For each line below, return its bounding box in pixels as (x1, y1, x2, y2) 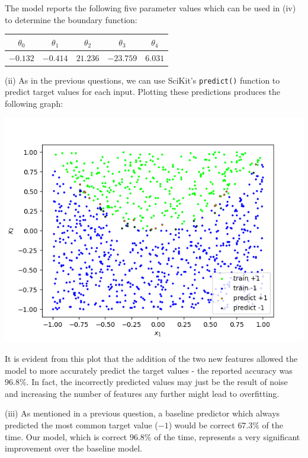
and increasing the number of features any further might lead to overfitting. (5, 387, 280, 399)
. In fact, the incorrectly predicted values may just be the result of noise (26, 376, 288, 388)
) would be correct (168, 419, 235, 431)
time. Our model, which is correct (5, 430, 127, 443)
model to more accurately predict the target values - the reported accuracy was (5, 364, 293, 376)
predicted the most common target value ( (5, 419, 158, 431)
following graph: (5, 97, 63, 109)
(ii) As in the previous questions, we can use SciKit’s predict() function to (5, 74, 280, 86)
